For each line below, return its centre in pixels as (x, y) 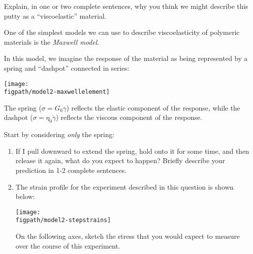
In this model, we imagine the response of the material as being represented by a (126, 58)
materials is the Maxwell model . (52, 42)
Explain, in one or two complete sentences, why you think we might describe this (126, 6)
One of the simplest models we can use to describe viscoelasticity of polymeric (122, 32)
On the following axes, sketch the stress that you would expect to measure (127, 236)
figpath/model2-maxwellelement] (57, 92)
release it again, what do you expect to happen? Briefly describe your (120, 160)
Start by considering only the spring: (59, 134)
